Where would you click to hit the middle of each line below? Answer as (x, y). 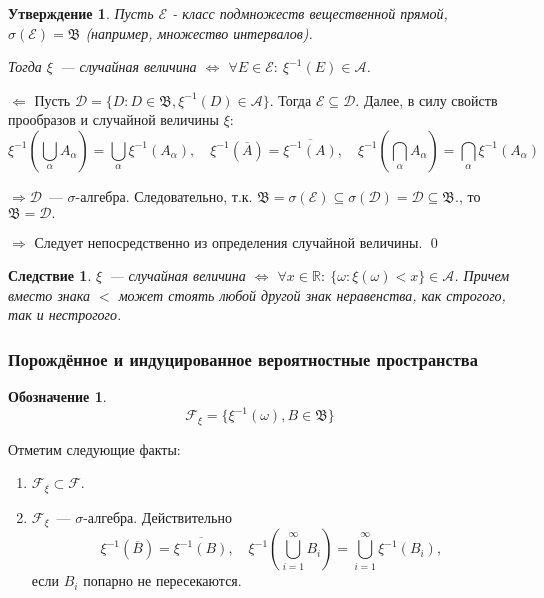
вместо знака (49, 294)
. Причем (482, 275)
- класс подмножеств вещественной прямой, (310, 13)
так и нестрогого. (65, 314)
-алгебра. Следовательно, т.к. (164, 195)
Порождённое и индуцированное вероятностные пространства (243, 358)
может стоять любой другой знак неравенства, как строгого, (312, 294)
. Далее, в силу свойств (426, 99)
